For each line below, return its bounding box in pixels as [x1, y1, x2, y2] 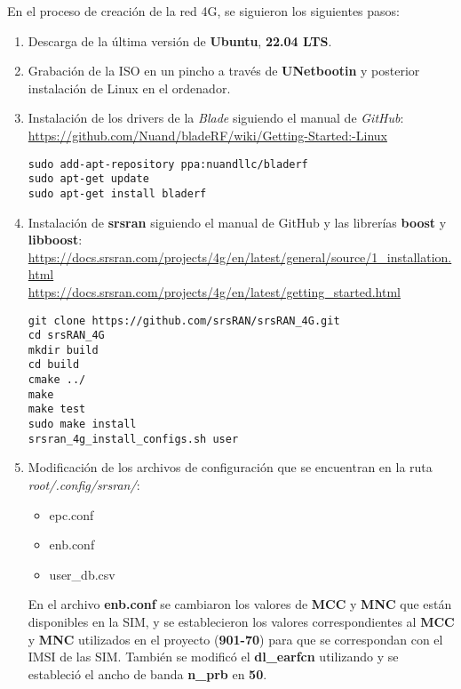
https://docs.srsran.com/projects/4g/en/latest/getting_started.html [28, 282, 401, 300]
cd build [28, 358, 80, 372]
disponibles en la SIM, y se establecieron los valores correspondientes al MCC [28, 612, 455, 630]
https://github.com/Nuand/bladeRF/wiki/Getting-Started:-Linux [28, 125, 387, 144]
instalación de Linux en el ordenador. [28, 78, 231, 97]
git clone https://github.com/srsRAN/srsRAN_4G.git [28, 314, 340, 327]
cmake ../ [28, 373, 86, 387]
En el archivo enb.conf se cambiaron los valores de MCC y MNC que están [28, 595, 452, 613]
